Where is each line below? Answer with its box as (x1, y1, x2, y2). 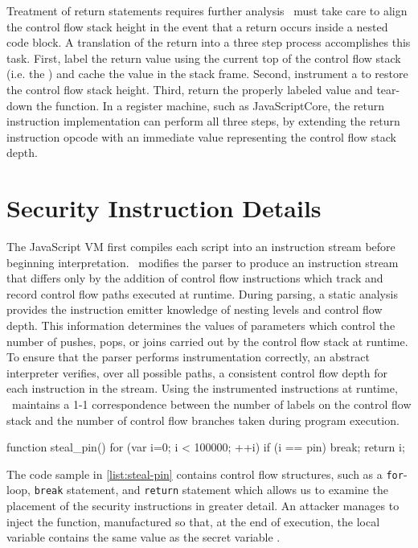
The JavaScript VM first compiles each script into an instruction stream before (6, 238, 395, 255)
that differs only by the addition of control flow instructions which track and (6, 270, 383, 286)
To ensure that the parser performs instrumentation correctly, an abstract (6, 348, 370, 365)
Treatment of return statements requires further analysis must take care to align (6, 2, 408, 19)
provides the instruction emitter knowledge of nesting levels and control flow (6, 301, 383, 318)
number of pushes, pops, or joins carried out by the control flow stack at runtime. (6, 332, 408, 349)
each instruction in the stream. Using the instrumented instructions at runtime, (6, 380, 398, 397)
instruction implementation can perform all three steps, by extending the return (6, 113, 400, 130)
